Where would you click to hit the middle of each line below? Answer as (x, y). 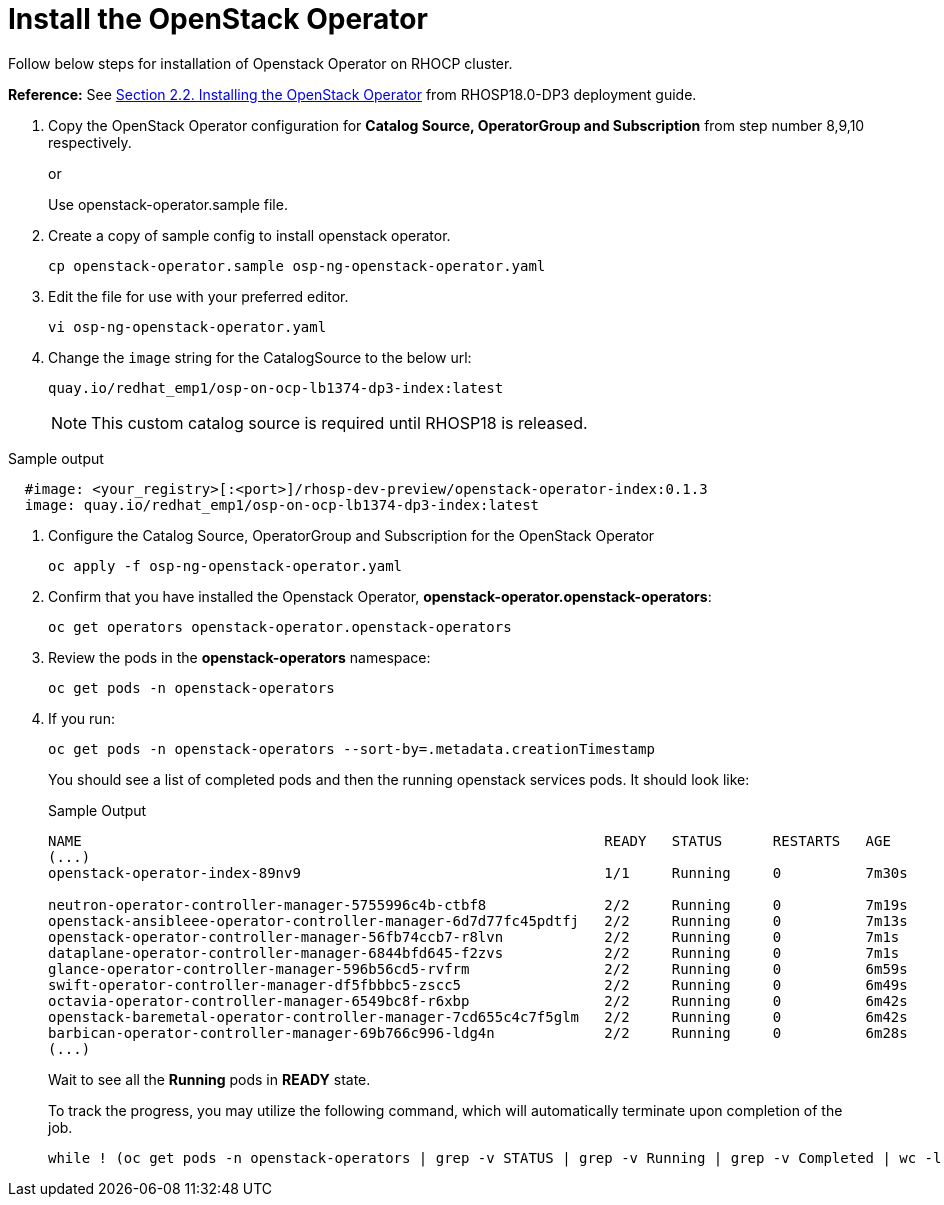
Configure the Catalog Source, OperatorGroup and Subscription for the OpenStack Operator (351, 535)
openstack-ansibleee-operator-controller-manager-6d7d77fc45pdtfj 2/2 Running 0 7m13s (478, 920)
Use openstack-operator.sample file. (168, 204)
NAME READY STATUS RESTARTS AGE (469, 840)
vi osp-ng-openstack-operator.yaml (187, 326)
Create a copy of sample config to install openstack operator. (249, 235)
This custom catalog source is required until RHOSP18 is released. (339, 422)
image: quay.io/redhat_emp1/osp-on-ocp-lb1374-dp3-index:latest (282, 504)
